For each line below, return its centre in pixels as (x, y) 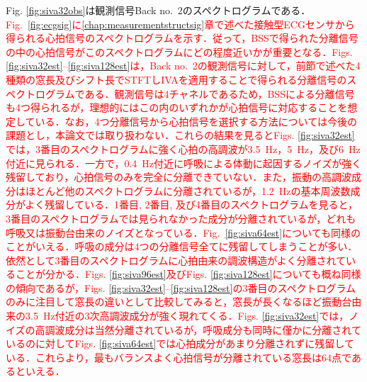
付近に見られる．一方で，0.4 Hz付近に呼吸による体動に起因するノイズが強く (184, 163)
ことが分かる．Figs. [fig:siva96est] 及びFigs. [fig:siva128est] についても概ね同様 (188, 274)
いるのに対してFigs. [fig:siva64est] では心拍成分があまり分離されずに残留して (180, 343)
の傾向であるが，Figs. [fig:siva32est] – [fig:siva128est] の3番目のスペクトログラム (181, 287)
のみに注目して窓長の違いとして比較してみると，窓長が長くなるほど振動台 (179, 302)
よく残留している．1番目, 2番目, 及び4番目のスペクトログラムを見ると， (192, 204)
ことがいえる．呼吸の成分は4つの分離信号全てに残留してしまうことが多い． (182, 246)
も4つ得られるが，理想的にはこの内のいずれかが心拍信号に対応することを (177, 107)
